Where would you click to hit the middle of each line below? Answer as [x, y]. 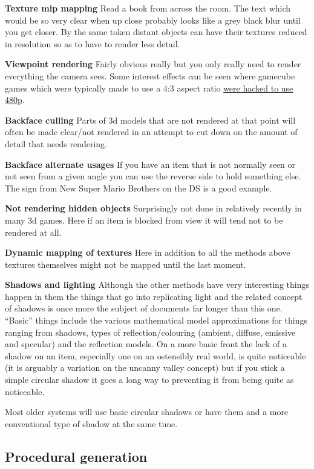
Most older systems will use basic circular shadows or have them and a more [147, 412]
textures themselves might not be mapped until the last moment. [126, 264]
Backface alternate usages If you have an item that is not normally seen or [150, 164]
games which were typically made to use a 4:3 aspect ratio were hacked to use [149, 88]
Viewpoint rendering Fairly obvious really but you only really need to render [153, 64]
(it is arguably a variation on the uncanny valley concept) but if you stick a [145, 368]
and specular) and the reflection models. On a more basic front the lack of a [146, 344]
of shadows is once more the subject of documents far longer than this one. [144, 308]
